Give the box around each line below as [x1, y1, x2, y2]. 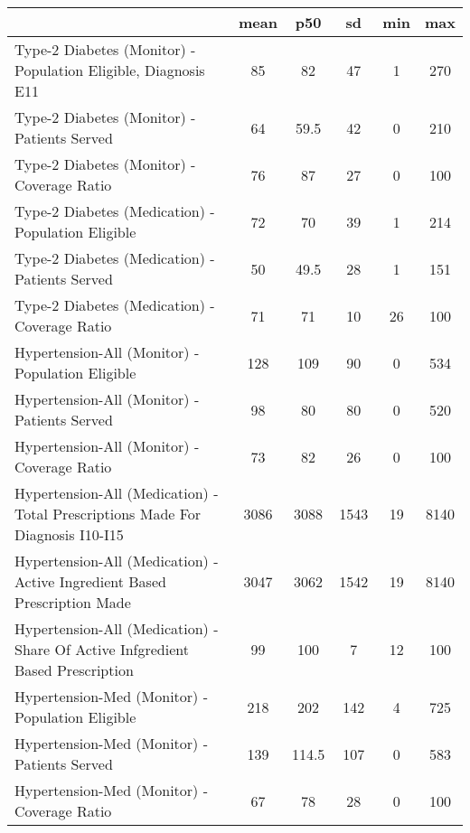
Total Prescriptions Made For [14, 503, 202, 524]
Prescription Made [14, 592, 131, 613]
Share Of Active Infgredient [14, 639, 189, 660]
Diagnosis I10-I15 [14, 524, 124, 545]
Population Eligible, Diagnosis [14, 60, 205, 80]
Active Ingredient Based [14, 571, 166, 592]
